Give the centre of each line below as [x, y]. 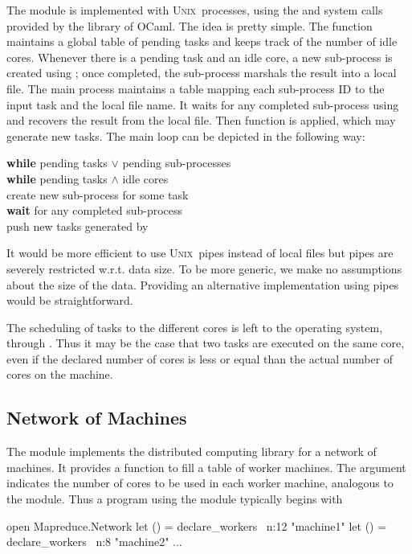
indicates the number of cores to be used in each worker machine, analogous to [200, 483]
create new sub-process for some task [98, 194]
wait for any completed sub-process [95, 210]
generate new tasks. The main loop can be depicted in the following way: [186, 135]
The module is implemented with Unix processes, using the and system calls [195, 10]
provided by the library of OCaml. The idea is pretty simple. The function [190, 25]
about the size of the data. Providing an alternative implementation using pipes [203, 284]
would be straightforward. [70, 300]
